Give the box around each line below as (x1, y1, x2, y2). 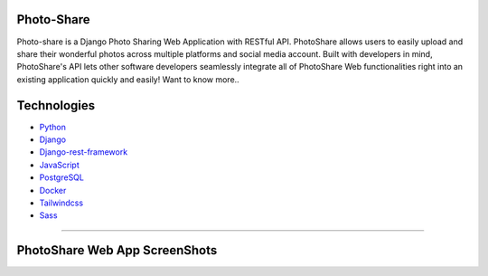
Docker (39, 185, 67, 195)
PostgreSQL (39, 172, 85, 183)
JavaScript (39, 159, 80, 170)
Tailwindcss (39, 197, 84, 208)
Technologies (16, 98, 96, 113)
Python (39, 121, 67, 132)
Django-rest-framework (39, 147, 128, 157)
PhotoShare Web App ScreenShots (16, 243, 218, 258)
